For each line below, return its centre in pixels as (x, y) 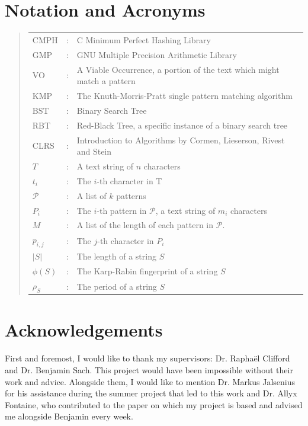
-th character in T (129, 180)
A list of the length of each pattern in (145, 225)
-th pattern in (122, 210)
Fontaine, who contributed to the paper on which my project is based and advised (154, 404)
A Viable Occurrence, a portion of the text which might (178, 69)
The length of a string (116, 256)
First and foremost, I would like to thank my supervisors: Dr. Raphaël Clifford (147, 358)
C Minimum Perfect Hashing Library (144, 39)
